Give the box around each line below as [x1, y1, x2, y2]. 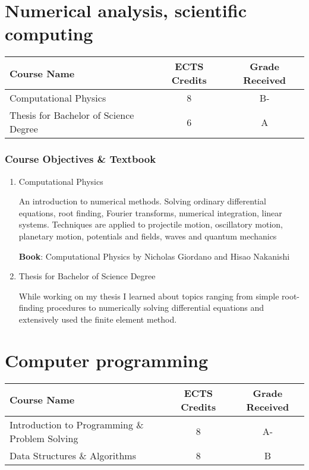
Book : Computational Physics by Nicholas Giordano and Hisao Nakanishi [18, 250, 290, 262]
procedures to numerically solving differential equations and [46, 301, 264, 314]
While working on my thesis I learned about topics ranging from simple [18, 289, 279, 302]
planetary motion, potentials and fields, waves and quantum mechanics [18, 229, 277, 242]
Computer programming [5, 348, 209, 372]
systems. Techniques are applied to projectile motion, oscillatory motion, [18, 218, 283, 231]
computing [5, 21, 93, 46]
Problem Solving [10, 431, 78, 445]
